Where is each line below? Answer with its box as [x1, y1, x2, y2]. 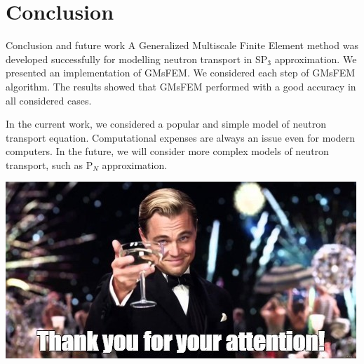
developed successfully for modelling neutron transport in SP [6, 51, 268, 66]
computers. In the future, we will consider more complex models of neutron [6, 144, 329, 159]
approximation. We [274, 51, 357, 66]
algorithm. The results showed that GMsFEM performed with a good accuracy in [6, 79, 356, 93]
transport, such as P [6, 157, 93, 172]
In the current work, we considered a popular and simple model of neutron [6, 116, 326, 131]
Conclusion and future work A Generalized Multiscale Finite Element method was [6, 38, 358, 53]
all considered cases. [6, 93, 92, 107]
